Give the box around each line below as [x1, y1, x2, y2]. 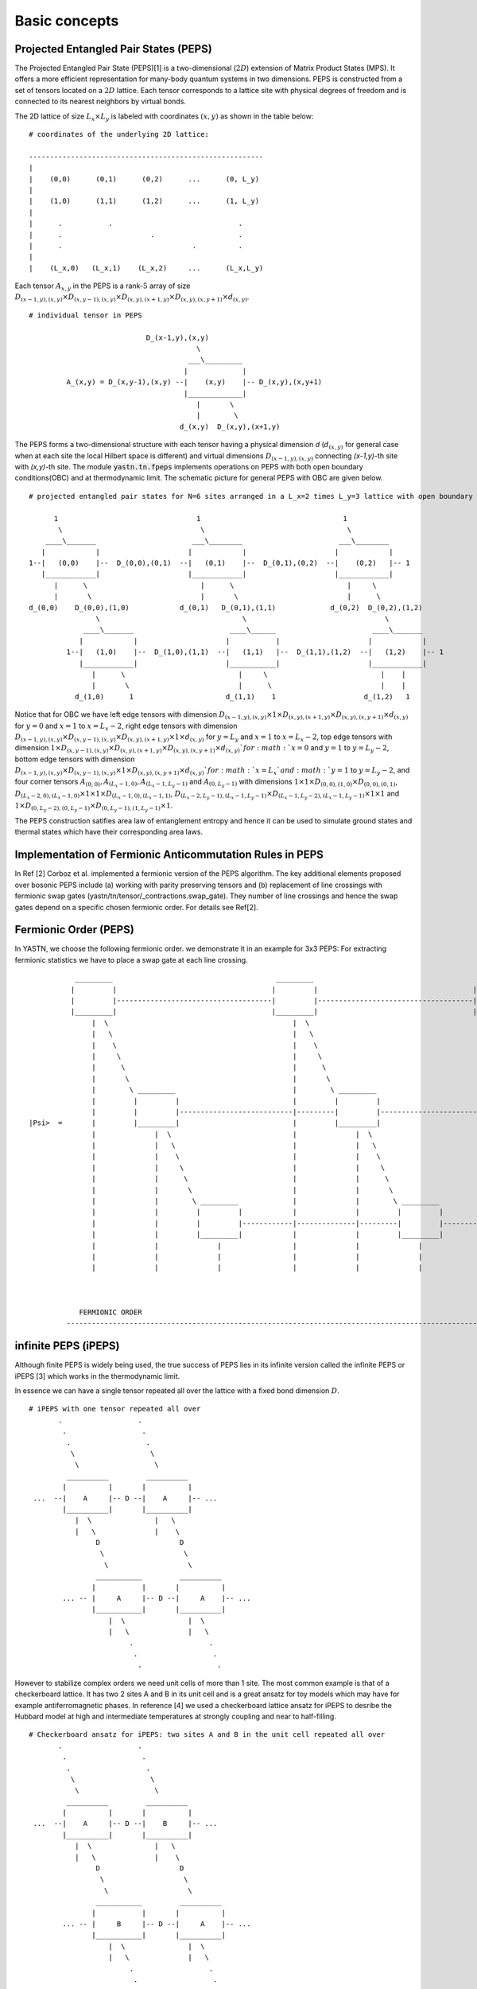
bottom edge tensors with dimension [14, 754, 135, 764]
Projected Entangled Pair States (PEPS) [14, 42, 212, 56]
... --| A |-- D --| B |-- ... [33, 1819, 218, 1828]
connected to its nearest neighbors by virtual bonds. [14, 96, 187, 107]
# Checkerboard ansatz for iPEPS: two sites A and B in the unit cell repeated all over [29, 1730, 386, 1739]
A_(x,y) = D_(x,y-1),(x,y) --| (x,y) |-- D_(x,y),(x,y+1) [66, 378, 323, 387]
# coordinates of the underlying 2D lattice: [29, 130, 210, 139]
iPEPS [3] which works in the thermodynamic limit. [14, 1371, 180, 1380]
